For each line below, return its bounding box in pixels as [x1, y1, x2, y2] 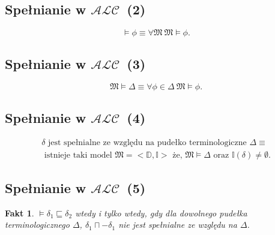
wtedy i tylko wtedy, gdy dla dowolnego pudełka [75, 206, 247, 219]
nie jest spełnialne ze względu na [118, 218, 237, 231]
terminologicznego [5, 218, 70, 231]
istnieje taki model [44, 150, 112, 159]
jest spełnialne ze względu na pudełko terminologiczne [48, 138, 247, 147]
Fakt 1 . [5, 206, 34, 219]
